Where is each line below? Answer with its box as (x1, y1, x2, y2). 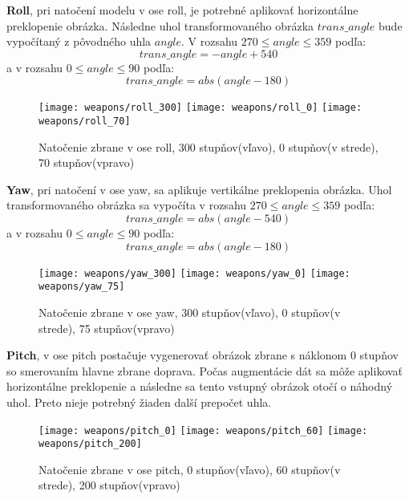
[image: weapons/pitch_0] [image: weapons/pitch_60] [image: (38, 424, 368, 436)
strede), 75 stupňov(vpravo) (38, 319, 175, 336)
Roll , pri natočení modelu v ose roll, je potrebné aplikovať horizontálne (6, 2, 358, 18)
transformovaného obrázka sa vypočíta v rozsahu (6, 197, 247, 213)
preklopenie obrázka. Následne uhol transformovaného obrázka (6, 17, 314, 34)
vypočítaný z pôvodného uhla (6, 33, 152, 50)
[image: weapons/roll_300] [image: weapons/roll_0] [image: (38, 102, 362, 114)
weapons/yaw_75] (38, 281, 125, 293)
